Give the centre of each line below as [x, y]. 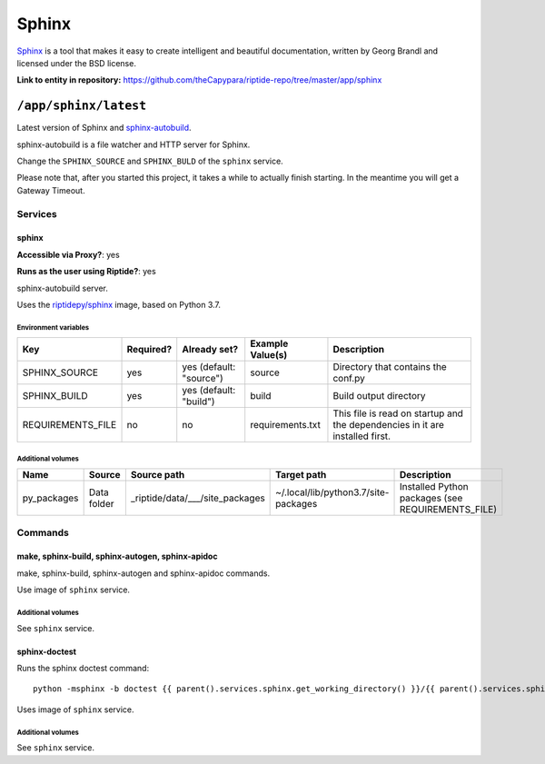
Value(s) [269, 355]
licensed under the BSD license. [76, 63]
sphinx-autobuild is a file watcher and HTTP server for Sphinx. [134, 144]
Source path [158, 475]
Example [269, 343]
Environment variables [53, 327]
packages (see [431, 498]
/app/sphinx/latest [82, 106]
